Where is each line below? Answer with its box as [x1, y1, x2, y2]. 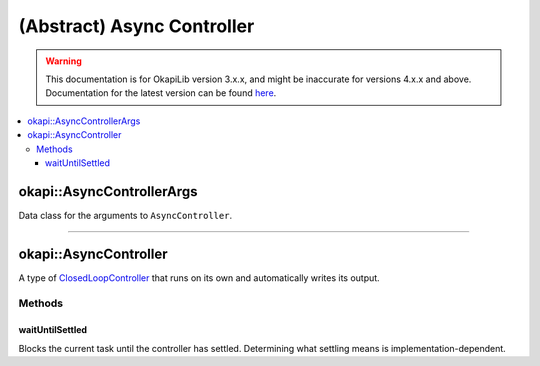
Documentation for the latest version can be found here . [45, 87, 277, 99]
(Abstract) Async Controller [18, 15, 255, 37]
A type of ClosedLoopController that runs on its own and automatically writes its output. [18, 271, 380, 284]
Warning [45, 55, 82, 67]
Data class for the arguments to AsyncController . [18, 209, 233, 221]
